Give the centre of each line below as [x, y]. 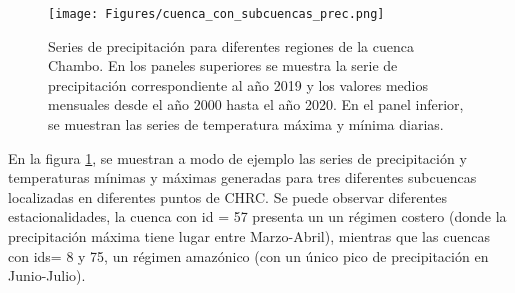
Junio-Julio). [47, 275]
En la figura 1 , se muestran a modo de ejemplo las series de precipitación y [237, 157]
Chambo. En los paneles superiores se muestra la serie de [223, 65]
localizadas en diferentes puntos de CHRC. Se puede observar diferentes [227, 196]
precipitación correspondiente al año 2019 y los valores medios [238, 84]
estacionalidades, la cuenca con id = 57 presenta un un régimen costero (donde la [257, 216]
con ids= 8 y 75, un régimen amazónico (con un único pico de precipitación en [248, 255]
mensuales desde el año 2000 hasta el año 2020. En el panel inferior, [256, 104]
